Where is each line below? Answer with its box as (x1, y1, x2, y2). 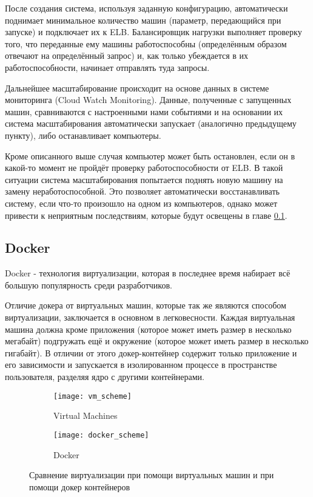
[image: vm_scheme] (53, 392, 132, 401)
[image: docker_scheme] (53, 430, 149, 439)
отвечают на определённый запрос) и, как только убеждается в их (5, 49, 249, 62)
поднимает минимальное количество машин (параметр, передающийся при (5, 13, 281, 26)
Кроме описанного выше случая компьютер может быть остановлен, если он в (5, 149, 295, 162)
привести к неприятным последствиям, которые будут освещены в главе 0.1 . (5, 208, 288, 221)
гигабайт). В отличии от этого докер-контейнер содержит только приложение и (5, 346, 297, 359)
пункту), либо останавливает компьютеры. (5, 128, 161, 141)
